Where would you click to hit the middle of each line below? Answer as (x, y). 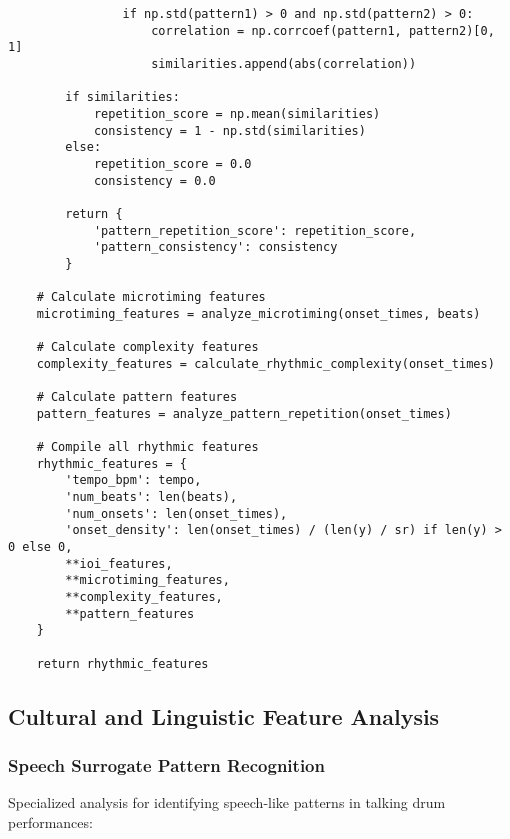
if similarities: (122, 97)
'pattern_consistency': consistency (215, 247)
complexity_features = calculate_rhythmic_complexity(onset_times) (265, 363)
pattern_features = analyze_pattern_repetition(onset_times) (244, 413)
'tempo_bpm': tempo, (133, 480)
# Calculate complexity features (147, 347)
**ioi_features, (119, 563)
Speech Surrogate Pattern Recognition (166, 764)
